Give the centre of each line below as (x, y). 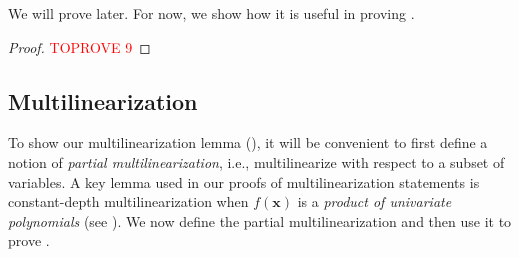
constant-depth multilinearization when (128, 201)
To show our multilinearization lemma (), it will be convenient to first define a (248, 142)
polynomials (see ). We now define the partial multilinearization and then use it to (260, 220)
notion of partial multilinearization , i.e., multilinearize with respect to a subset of (256, 161)
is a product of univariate (374, 201)
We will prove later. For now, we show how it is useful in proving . (211, 13)
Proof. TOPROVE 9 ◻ (79, 46)
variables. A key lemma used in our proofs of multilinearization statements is (244, 181)
